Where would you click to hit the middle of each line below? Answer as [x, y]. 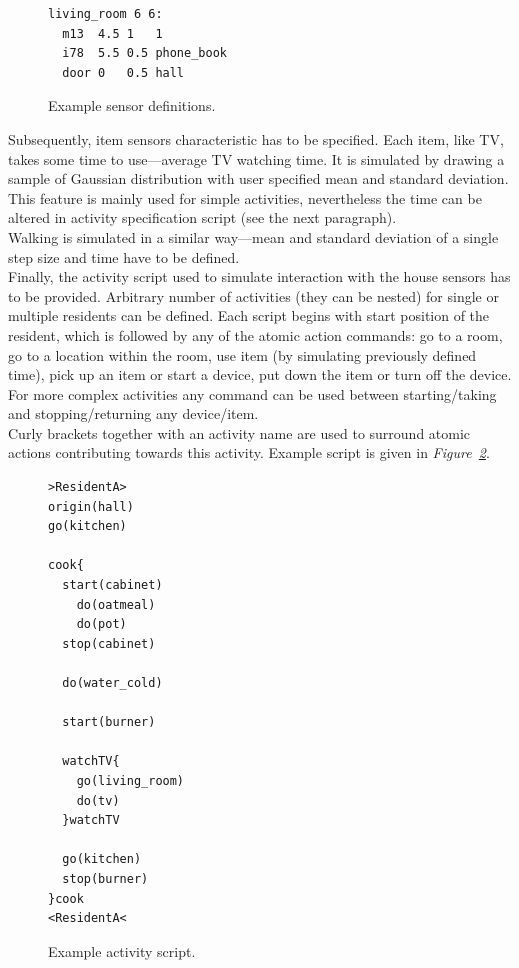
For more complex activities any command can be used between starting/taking [252, 393]
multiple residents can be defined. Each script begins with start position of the [249, 315]
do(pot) [101, 624]
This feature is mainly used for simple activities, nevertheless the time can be [245, 197]
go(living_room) [130, 780]
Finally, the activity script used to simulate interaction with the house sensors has [259, 276]
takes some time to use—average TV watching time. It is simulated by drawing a [256, 158]
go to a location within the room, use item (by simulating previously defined [242, 354]
